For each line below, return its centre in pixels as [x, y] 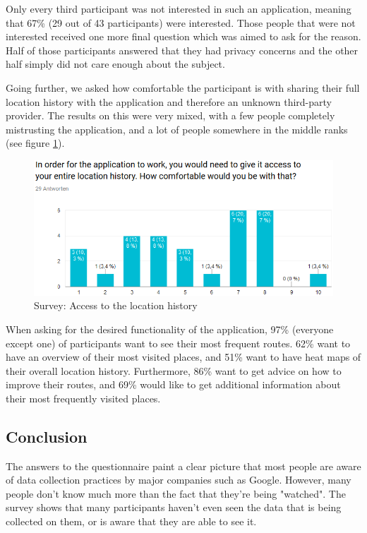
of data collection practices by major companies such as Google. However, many [179, 480]
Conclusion [47, 436]
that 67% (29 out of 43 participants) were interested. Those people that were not [181, 22]
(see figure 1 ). [35, 143]
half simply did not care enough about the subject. [115, 64]
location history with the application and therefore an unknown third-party [169, 101]
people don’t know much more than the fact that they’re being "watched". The [176, 493]
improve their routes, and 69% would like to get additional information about [173, 384]
